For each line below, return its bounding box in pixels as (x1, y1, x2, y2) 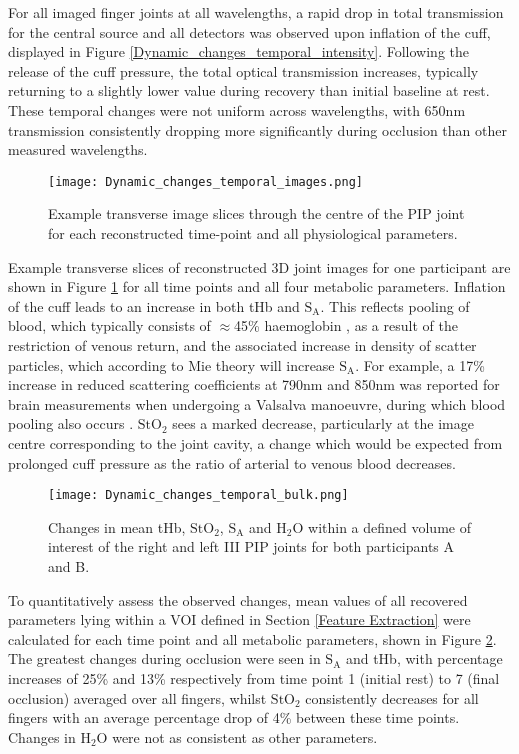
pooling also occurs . (8, 413, 134, 434)
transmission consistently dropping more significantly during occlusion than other (8, 119, 507, 140)
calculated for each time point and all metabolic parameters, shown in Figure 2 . (8, 628, 497, 649)
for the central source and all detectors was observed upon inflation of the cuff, (8, 21, 491, 42)
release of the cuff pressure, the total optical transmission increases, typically (8, 60, 479, 81)
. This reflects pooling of (320, 295, 470, 316)
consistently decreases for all (305, 687, 479, 708)
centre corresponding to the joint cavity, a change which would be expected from (8, 432, 503, 453)
